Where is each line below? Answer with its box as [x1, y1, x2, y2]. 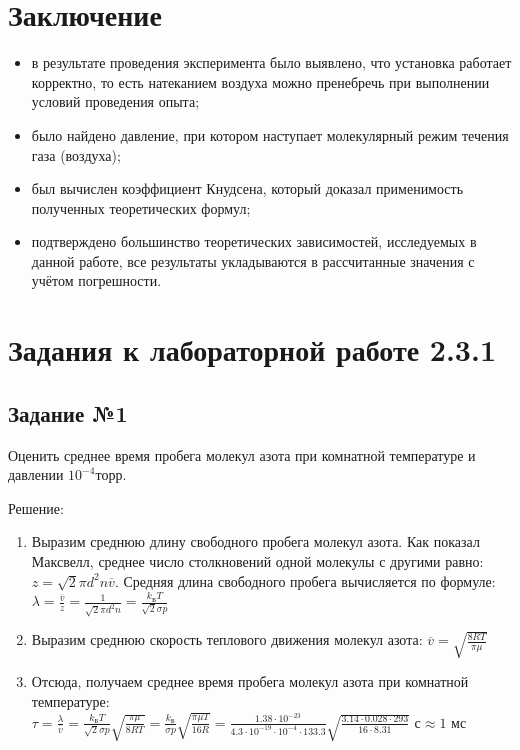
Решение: [8, 497, 64, 518]
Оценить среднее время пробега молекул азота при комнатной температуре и [8, 444, 476, 465]
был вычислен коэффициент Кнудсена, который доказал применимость [31, 178, 464, 199]
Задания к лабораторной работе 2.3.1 [8, 329, 496, 370]
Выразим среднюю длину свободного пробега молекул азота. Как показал [31, 531, 480, 552]
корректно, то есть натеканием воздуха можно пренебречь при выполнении [31, 71, 490, 92]
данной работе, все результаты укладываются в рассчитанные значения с [31, 250, 475, 271]
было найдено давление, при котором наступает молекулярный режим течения [31, 124, 509, 145]
